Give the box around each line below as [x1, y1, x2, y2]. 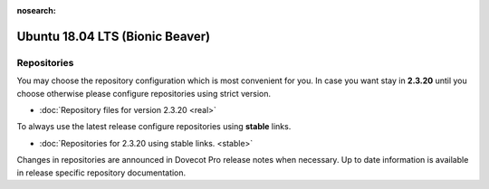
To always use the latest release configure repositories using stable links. [16, 121, 292, 132]
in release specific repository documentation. [16, 167, 187, 178]
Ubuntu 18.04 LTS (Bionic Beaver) [16, 28, 211, 44]
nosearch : [16, 5, 56, 15]
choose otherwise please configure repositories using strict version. [16, 88, 272, 99]
